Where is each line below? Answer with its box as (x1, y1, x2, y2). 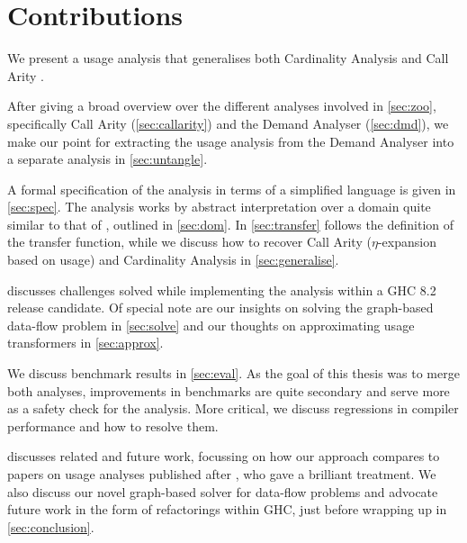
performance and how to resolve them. (7, 416, 219, 435)
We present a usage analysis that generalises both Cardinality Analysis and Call (7, 49, 449, 68)
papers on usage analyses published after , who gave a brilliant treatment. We (7, 465, 436, 483)
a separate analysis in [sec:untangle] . (7, 149, 208, 168)
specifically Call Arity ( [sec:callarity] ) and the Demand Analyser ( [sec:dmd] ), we (7, 113, 449, 132)
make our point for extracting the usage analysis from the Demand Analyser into (7, 131, 454, 150)
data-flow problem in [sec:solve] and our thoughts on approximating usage (7, 315, 415, 334)
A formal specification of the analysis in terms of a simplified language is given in (7, 179, 456, 198)
